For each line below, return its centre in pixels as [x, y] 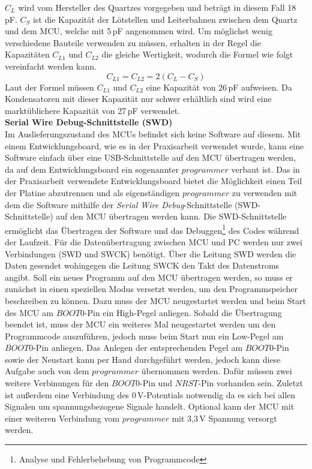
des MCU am [29, 312]
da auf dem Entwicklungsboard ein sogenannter [92, 169]
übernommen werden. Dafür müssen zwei [217, 371]
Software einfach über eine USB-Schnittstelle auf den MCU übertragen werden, [151, 157]
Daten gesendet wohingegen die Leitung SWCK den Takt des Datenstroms [142, 265]
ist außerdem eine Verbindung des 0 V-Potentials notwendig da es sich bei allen [150, 394]
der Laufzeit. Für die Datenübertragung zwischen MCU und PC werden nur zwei [154, 241]
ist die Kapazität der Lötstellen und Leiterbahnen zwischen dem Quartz [165, 19]
